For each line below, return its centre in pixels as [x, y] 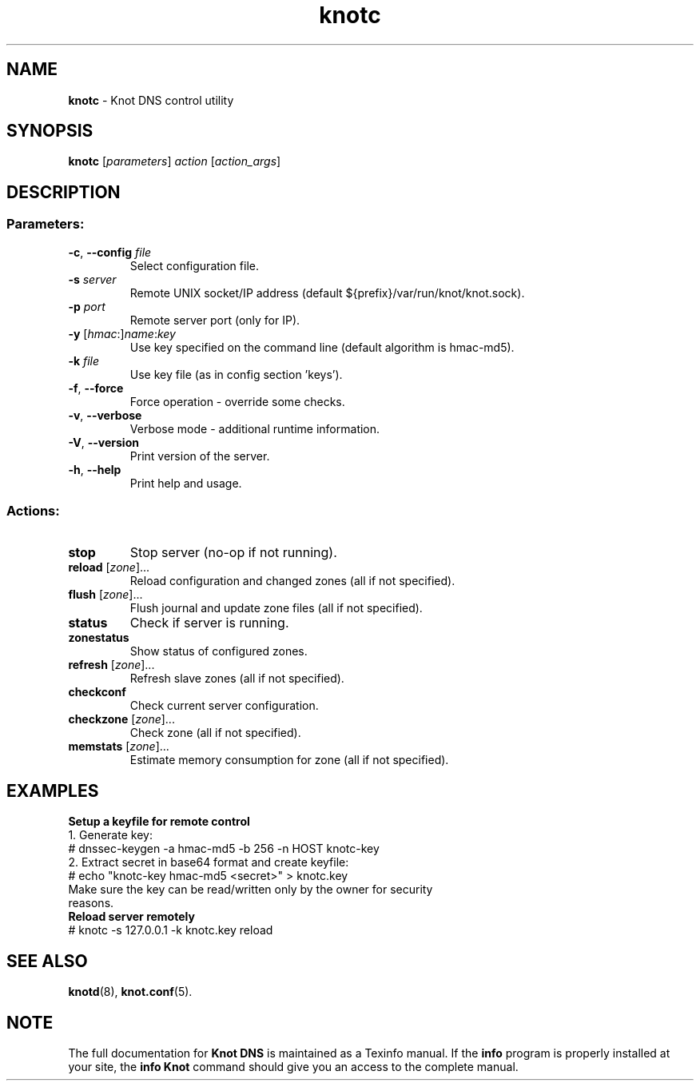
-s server [92, 279]
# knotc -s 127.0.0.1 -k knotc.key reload [171, 930]
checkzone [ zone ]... [121, 719]
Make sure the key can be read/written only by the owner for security [251, 890]
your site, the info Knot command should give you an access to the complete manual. [293, 1066]
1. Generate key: [110, 835]
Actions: [33, 511]
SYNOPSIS [50, 131]
